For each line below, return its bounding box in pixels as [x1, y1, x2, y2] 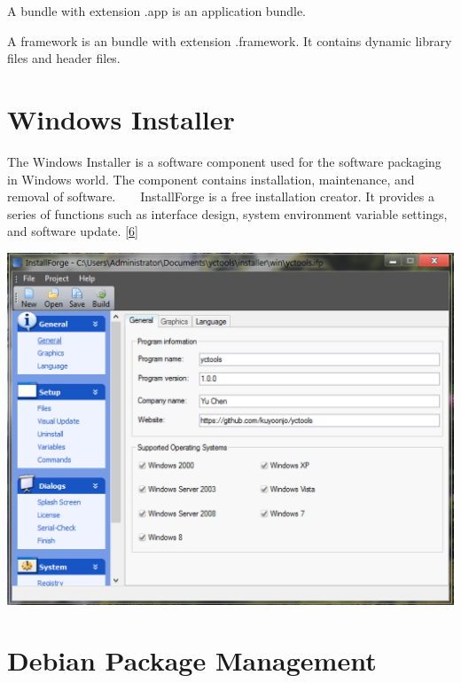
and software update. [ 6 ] [7, 222, 138, 240]
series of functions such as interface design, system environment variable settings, [7, 204, 448, 223]
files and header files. [7, 49, 121, 67]
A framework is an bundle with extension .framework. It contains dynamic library [7, 31, 452, 50]
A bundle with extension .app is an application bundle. [7, 2, 306, 20]
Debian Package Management [7, 642, 377, 679]
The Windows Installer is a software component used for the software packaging [7, 152, 441, 170]
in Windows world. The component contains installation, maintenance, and [7, 169, 415, 188]
